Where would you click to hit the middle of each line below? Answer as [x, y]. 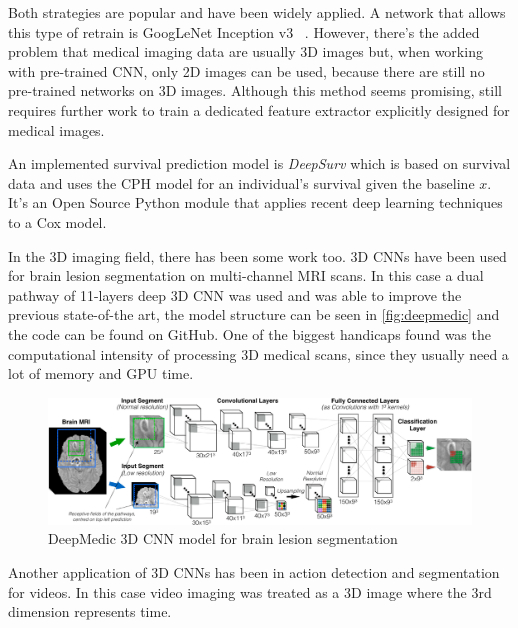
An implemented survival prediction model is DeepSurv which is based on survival [259, 163]
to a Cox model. [57, 221]
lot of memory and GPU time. [101, 373]
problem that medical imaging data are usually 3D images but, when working [245, 51]
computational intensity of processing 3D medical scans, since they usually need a [258, 353]
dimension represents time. [90, 611]
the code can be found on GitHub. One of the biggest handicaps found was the [249, 333]
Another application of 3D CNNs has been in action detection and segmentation [254, 571]
